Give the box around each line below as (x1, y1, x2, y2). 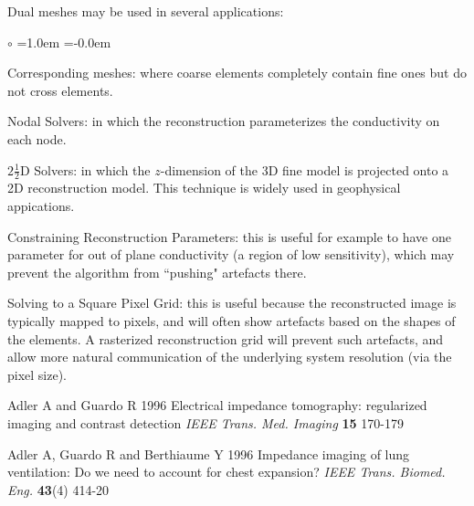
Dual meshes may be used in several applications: (7, 2, 284, 20)
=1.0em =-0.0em (16, 32, 111, 51)
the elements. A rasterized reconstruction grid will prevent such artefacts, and (7, 329, 444, 348)
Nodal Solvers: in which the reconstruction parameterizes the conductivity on (7, 111, 440, 131)
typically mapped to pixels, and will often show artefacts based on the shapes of (7, 311, 456, 330)
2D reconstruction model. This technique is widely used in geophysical (7, 178, 401, 197)
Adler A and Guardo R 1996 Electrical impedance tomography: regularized (7, 395, 427, 415)
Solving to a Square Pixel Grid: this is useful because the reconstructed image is (7, 293, 457, 312)
